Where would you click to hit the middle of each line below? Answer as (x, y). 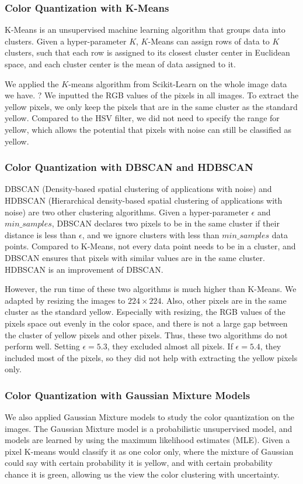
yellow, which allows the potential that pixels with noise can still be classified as (148, 129)
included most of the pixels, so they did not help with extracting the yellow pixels (151, 357)
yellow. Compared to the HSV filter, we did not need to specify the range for (142, 118)
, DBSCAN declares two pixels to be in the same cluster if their (166, 223)
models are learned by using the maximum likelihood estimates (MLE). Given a (147, 440)
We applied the (32, 83)
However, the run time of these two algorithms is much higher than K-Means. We (151, 289)
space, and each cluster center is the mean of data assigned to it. (120, 64)
